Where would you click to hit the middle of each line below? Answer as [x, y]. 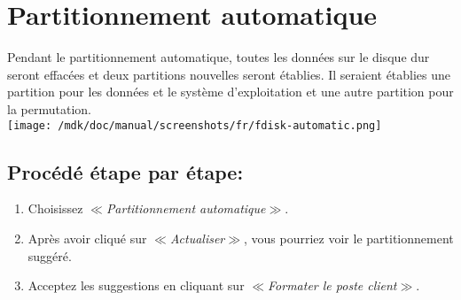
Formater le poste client [332, 285]
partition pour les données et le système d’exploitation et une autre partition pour [230, 92]
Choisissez [55, 208]
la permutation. [49, 108]
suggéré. [50, 255]
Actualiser [197, 238]
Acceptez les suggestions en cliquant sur [136, 285]
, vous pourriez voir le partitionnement [349, 238]
